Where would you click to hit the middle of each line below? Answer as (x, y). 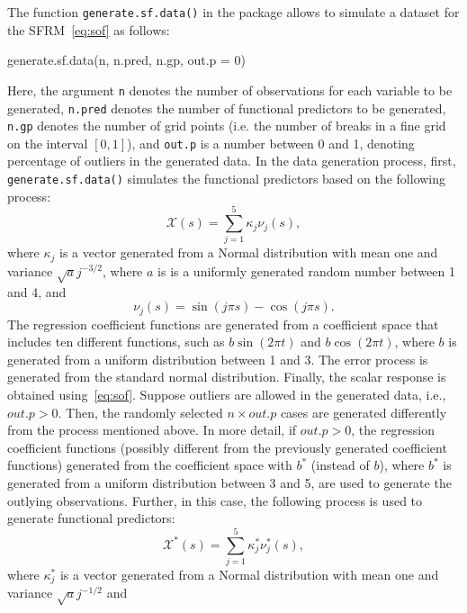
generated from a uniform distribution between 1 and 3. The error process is (218, 359)
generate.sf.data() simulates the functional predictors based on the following (227, 179)
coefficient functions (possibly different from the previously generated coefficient (227, 447)
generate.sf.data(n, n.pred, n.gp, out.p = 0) (127, 60)
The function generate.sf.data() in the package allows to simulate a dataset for (233, 12)
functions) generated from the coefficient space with (150, 465)
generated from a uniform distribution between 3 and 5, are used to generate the (229, 483)
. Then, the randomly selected (140, 412)
